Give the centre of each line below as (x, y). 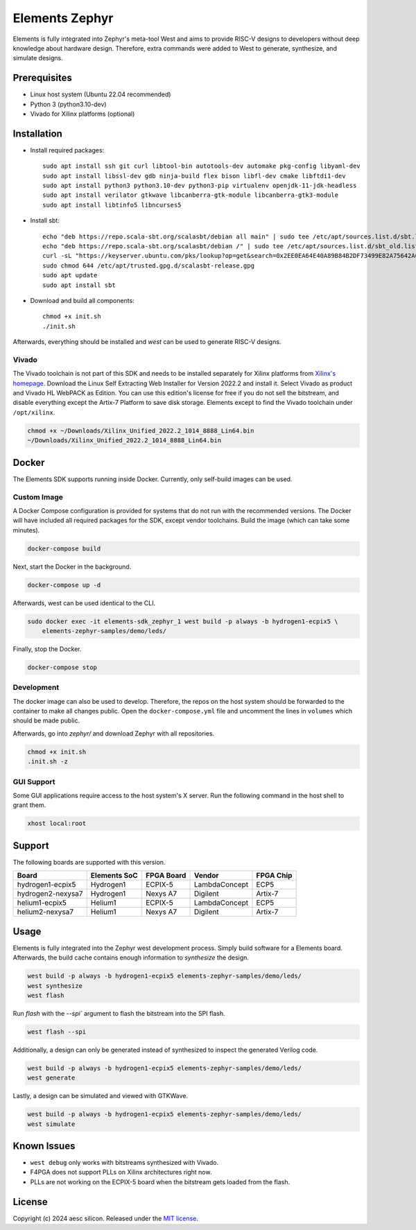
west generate (51, 1078)
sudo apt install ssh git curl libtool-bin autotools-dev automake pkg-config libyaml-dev (201, 166)
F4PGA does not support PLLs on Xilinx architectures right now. (121, 1172)
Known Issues (44, 1146)
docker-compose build (64, 548)
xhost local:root (57, 824)
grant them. (29, 805)
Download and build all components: (82, 301)
